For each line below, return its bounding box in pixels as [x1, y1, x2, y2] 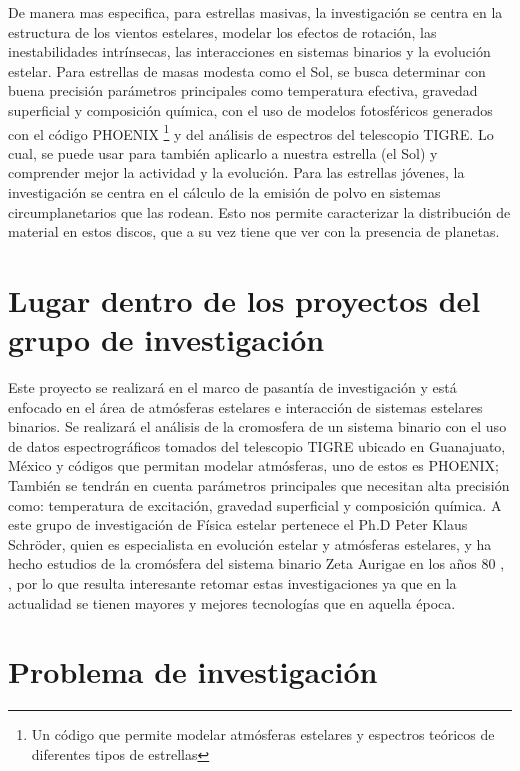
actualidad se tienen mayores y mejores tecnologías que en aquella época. [8, 592, 456, 613]
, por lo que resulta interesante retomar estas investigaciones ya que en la [8, 573, 457, 594]
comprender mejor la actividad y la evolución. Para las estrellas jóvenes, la [8, 162, 465, 183]
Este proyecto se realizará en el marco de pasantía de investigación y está [8, 377, 457, 398]
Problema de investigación [8, 651, 378, 692]
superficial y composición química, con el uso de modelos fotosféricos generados [8, 99, 493, 120]
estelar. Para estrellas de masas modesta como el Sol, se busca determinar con [8, 60, 486, 81]
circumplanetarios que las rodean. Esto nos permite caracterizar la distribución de [8, 201, 511, 222]
